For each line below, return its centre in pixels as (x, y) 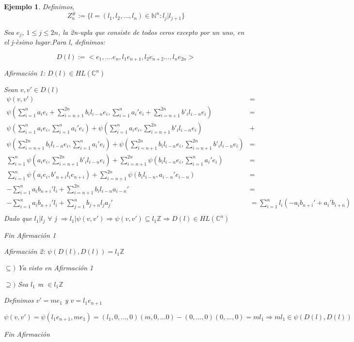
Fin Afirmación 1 (30, 235)
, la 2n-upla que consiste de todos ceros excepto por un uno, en (151, 32)
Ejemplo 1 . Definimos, (39, 6)
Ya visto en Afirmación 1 (56, 267)
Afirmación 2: (25, 251)
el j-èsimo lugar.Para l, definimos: (55, 42)
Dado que (18, 218)
